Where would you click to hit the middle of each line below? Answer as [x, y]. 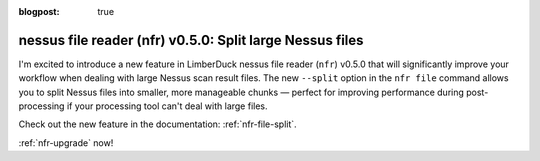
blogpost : [39, 11]
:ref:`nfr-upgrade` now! [66, 142]
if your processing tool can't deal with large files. [167, 106]
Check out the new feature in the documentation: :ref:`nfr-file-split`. [157, 124]
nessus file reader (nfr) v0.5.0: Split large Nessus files [191, 40]
